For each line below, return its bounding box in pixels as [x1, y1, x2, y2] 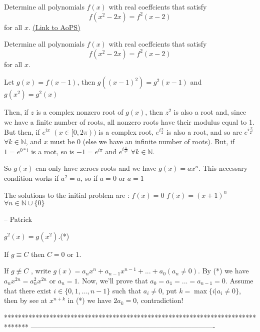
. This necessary [198, 163, 248, 173]
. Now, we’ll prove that [77, 275, 148, 285]
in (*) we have [67, 295, 111, 305]
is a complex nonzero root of [36, 107, 123, 117]
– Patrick [4, 214, 32, 224]
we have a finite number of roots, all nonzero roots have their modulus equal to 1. [4, 116, 254, 127]
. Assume [225, 275, 253, 285]
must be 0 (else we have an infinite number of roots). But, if [50, 136, 235, 147]
